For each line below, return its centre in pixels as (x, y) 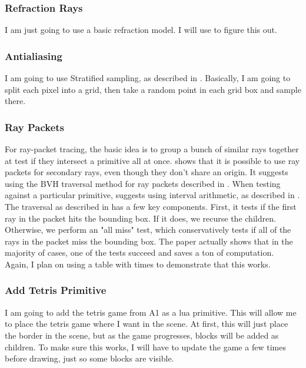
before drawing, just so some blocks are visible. (89, 358)
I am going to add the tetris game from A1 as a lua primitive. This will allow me (151, 312)
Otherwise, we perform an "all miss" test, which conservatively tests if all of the (148, 230)
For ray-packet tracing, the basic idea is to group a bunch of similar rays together (152, 149)
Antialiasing (34, 56)
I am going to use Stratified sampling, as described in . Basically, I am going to (148, 78)
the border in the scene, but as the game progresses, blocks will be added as (142, 335)
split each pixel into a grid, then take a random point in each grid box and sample (153, 89)
